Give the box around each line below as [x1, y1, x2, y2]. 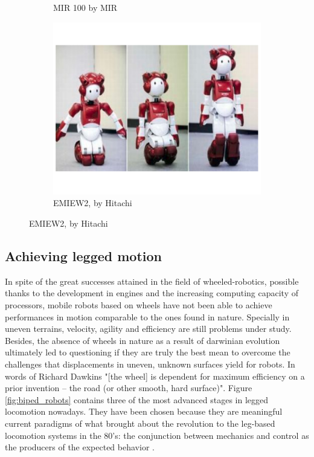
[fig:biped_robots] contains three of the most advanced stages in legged [5, 393, 269, 406]
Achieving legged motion [5, 246, 162, 265]
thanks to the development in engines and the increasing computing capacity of [5, 287, 298, 299]
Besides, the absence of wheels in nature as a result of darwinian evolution [5, 334, 280, 346]
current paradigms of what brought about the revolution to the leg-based [5, 416, 275, 429]
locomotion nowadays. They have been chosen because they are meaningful [5, 405, 283, 418]
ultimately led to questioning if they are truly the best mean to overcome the [5, 346, 290, 358]
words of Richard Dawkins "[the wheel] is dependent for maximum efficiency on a [5, 369, 305, 382]
